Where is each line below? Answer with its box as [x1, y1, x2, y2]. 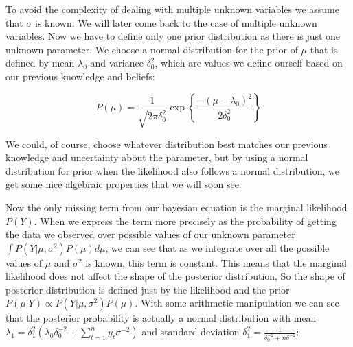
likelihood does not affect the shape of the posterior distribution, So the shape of [5, 269, 345, 283]
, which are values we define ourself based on [155, 56, 343, 70]
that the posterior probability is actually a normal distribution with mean [5, 311, 317, 325]
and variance [90, 56, 144, 70]
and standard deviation [141, 324, 240, 339]
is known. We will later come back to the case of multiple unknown [35, 15, 317, 29]
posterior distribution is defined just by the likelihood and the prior [5, 282, 290, 296]
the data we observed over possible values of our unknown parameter [5, 227, 295, 241]
